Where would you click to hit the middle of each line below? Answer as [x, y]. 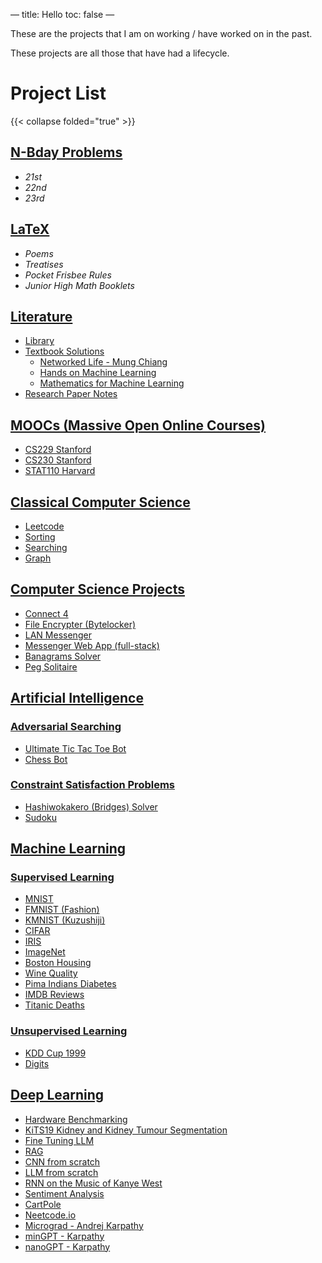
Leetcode [44, 526]
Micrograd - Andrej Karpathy [84, 1225]
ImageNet [45, 952]
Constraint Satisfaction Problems [92, 785]
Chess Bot [46, 759]
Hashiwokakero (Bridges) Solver [91, 806]
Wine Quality [51, 973]
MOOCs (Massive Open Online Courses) [138, 425]
